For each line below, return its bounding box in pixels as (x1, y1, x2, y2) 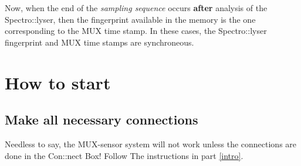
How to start (5, 70, 111, 94)
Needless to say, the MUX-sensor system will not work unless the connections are (5, 137, 297, 150)
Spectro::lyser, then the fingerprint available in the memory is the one (5, 13, 256, 25)
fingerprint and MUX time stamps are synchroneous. (5, 36, 194, 48)
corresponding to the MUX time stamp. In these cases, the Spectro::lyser (5, 25, 267, 37)
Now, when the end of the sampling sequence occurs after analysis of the (5, 2, 268, 13)
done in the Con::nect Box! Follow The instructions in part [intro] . (5, 149, 243, 161)
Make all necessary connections (5, 110, 198, 129)
